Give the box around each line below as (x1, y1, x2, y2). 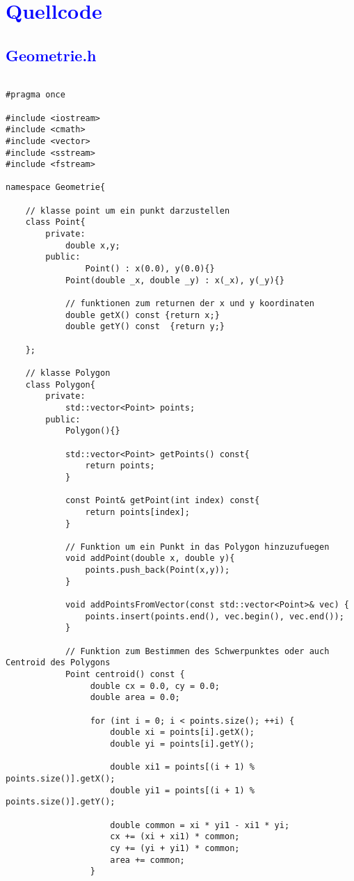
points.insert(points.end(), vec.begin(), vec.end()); (85, 611, 344, 621)
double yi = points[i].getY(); (110, 738, 255, 749)
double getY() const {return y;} (65, 322, 225, 332)
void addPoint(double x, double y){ (65, 553, 235, 564)
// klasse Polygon (25, 367, 111, 378)
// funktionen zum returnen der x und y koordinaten (65, 299, 314, 309)
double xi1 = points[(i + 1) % (110, 762, 255, 772)
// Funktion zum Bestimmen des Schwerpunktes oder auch (65, 646, 330, 656)
